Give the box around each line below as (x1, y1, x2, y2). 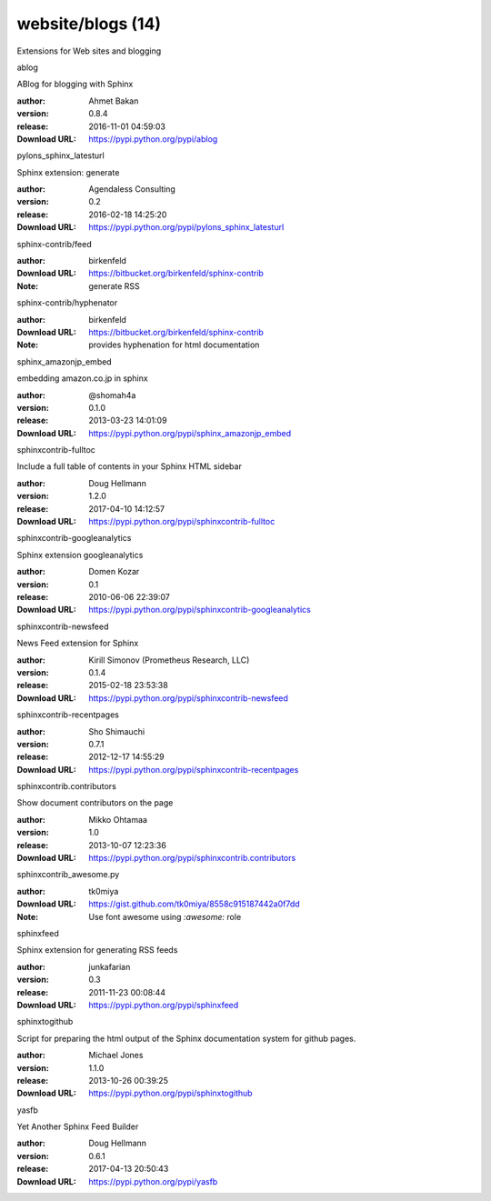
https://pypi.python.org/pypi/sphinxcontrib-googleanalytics (88, 605, 311, 616)
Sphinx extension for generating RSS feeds (16, 945, 178, 956)
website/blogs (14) (16, 14, 162, 34)
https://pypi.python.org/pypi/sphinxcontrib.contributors (88, 853, 296, 864)
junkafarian (88, 961, 131, 972)
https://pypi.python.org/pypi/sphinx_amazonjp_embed (88, 427, 292, 438)
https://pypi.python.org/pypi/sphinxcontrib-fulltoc (88, 516, 276, 527)
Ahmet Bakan (88, 95, 139, 106)
